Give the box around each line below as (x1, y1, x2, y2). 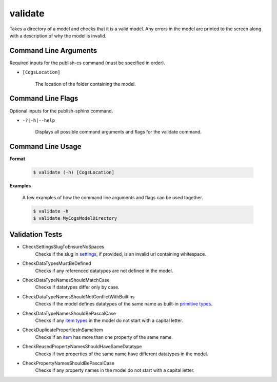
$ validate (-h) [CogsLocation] (33, 169, 115, 176)
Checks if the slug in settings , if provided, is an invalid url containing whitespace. (35, 251, 206, 257)
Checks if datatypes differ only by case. (35, 284, 120, 290)
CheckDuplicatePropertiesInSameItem (22, 327, 103, 333)
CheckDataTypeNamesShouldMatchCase (22, 277, 110, 283)
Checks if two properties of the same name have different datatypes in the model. (35, 351, 209, 357)
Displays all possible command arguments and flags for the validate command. (35, 129, 202, 135)
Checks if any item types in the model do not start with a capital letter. (35, 317, 183, 323)
